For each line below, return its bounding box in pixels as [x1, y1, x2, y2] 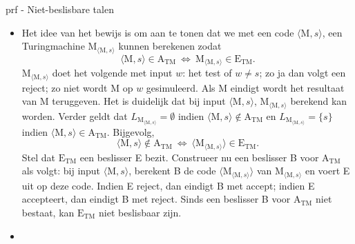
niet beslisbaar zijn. [99, 205, 182, 219]
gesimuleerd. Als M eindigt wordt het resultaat [146, 80, 345, 94]
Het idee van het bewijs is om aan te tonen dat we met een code [21, 25, 294, 39]
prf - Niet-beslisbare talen [6, 2, 114, 16]
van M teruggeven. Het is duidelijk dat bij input [21, 94, 226, 108]
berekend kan [290, 94, 347, 108]
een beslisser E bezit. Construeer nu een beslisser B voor [79, 150, 319, 164]
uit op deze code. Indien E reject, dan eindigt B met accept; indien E [21, 178, 315, 192]
